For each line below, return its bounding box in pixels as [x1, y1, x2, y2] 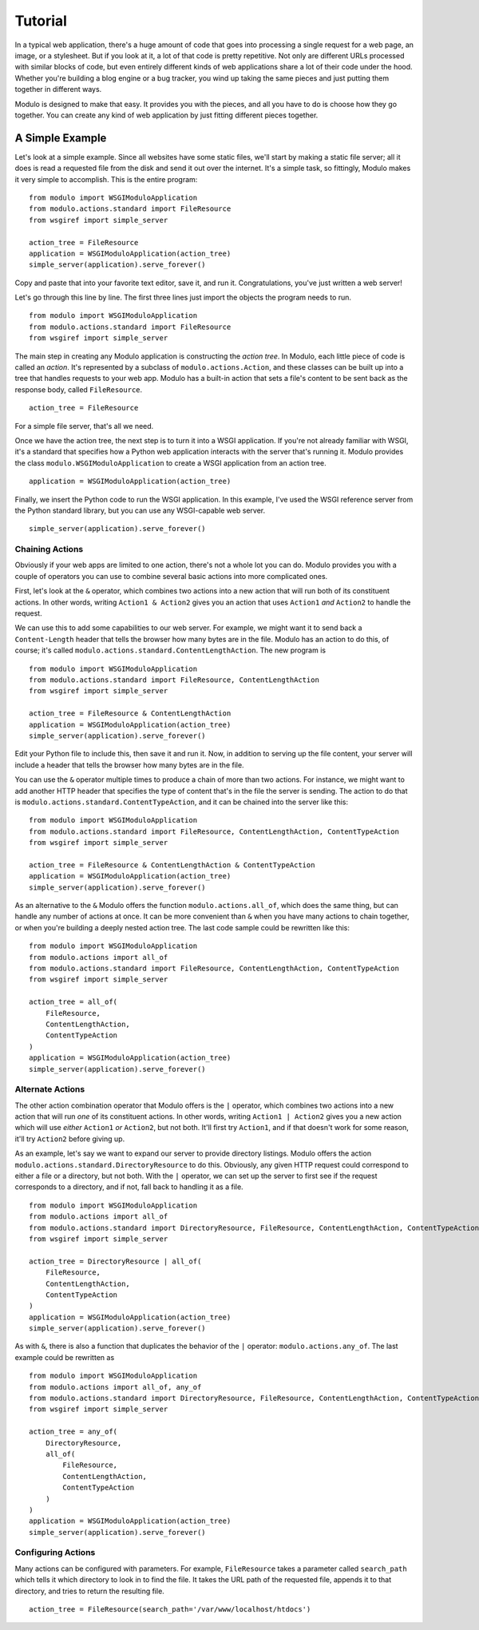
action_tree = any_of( [29, 1427, 118, 1437]
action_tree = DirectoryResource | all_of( [29, 1256, 202, 1266]
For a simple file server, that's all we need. [14, 421, 154, 430]
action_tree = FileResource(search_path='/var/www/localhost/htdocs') [29, 1605, 311, 1614]
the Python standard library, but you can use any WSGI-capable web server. [14, 506, 266, 515]
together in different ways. [14, 85, 102, 94]
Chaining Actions [14, 544, 84, 555]
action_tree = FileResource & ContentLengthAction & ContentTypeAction [29, 860, 315, 870]
